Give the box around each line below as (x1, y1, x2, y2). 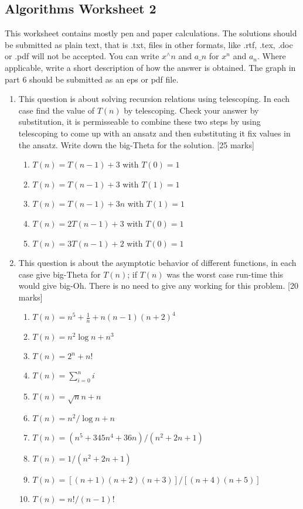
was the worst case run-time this (166, 268, 284, 280)
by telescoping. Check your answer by (124, 104, 259, 116)
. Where (257, 50, 286, 62)
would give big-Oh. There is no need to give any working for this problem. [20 (18, 279, 298, 292)
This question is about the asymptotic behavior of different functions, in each (18, 257, 297, 269)
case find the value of (18, 104, 94, 116)
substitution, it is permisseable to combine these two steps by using (18, 115, 261, 128)
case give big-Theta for (18, 268, 101, 280)
